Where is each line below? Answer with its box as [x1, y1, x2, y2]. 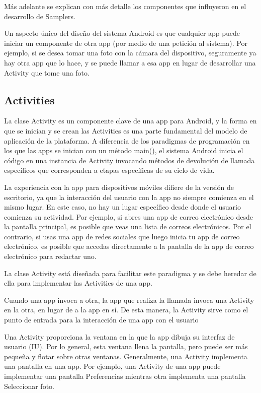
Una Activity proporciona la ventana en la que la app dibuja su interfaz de [4, 331, 235, 342]
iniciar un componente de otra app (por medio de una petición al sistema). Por [4, 37, 247, 48]
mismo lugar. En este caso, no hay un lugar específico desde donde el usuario [4, 202, 241, 212]
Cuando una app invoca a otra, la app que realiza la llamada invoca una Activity [4, 294, 254, 305]
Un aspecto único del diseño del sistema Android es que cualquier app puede [4, 28, 240, 38]
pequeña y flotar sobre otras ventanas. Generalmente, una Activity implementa [4, 351, 247, 361]
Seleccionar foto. [4, 380, 54, 391]
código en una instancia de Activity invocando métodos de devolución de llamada [4, 155, 255, 165]
